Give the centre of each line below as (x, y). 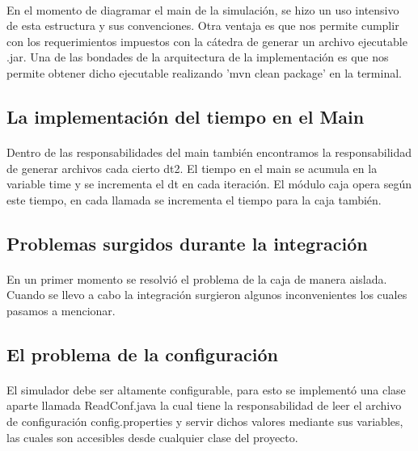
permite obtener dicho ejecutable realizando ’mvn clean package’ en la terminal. (204, 72)
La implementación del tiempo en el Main (186, 116)
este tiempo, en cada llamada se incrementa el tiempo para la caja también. (194, 199)
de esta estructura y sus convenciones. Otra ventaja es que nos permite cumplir (203, 25)
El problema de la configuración (142, 354)
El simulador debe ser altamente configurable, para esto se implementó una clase (206, 389)
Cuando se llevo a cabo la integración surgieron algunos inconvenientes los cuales (207, 295)
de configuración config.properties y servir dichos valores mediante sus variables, (205, 421)
